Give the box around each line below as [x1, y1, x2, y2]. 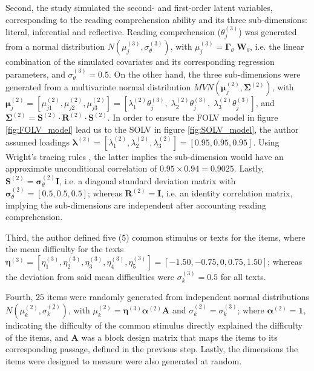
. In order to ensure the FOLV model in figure [107, 111, 278, 124]
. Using [253, 135, 280, 148]
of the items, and [5, 330, 68, 343]
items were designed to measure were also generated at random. [5, 354, 242, 367]
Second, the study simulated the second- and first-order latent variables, [5, 1, 273, 13]
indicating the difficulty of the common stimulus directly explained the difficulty [5, 318, 303, 331]
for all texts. [220, 270, 266, 282]
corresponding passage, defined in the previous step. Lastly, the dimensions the [5, 343, 298, 355]
